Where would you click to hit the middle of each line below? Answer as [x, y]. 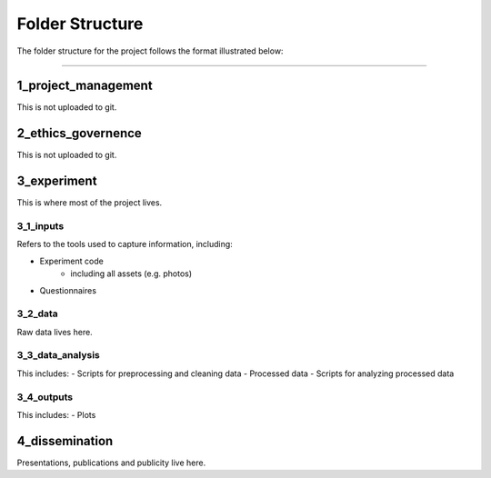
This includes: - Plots [56, 415]
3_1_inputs [40, 226]
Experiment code [71, 261]
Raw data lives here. [55, 332]
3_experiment [57, 181]
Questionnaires [68, 290]
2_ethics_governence [80, 133]
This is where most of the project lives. [90, 203]
